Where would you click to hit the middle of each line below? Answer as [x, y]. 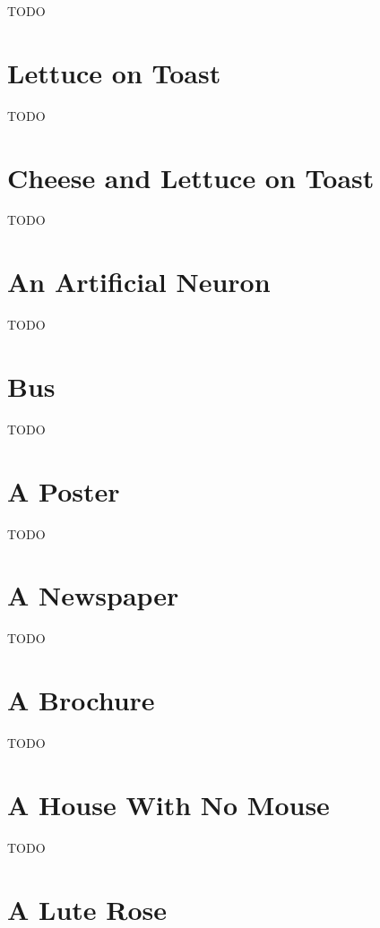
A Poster [64, 490]
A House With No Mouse [168, 804]
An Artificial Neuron [139, 282]
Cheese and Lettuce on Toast [191, 177]
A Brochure [81, 700]
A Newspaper [93, 595]
